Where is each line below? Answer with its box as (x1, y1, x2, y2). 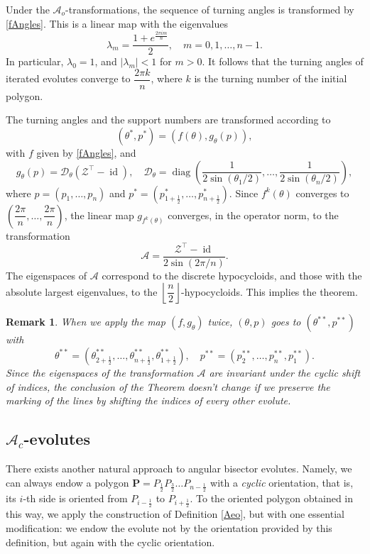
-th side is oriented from (23, 490, 128, 505)
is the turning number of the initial (194, 71, 347, 86)
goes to (271, 314, 301, 329)
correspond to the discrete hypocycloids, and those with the (102, 267, 362, 282)
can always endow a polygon (6, 475, 129, 489)
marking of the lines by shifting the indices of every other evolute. (6, 393, 291, 408)
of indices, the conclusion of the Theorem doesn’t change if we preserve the (6, 379, 330, 394)
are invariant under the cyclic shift (209, 365, 361, 380)
